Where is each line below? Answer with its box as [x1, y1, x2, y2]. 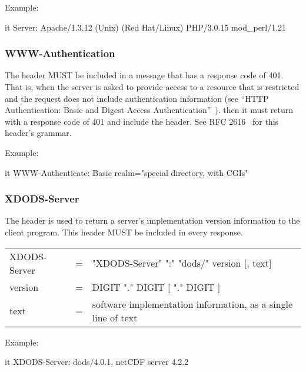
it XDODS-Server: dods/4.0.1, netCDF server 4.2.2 [5, 356, 189, 368]
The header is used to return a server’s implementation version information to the [5, 214, 300, 227]
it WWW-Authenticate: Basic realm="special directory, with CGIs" [5, 166, 248, 178]
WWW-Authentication [5, 46, 115, 61]
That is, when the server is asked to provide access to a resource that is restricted [5, 81, 300, 92]
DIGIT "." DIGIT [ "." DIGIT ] [92, 280, 221, 294]
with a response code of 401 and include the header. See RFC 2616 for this [5, 115, 279, 127]
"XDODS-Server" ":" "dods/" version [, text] [92, 256, 272, 270]
